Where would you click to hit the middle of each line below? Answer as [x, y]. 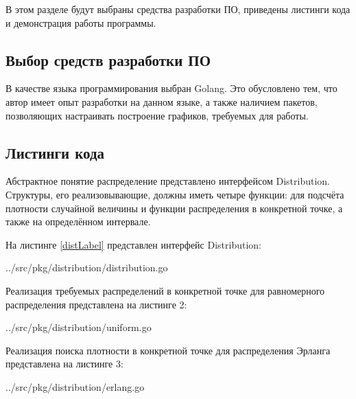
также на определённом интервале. [78, 221]
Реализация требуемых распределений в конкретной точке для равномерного [165, 290]
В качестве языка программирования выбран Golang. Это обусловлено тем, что [171, 88]
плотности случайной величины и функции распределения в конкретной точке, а [174, 208]
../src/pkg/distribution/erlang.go [75, 386]
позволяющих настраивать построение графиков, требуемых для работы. [157, 115]
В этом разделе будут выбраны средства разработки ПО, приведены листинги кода [178, 9]
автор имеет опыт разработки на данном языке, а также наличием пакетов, [162, 101]
